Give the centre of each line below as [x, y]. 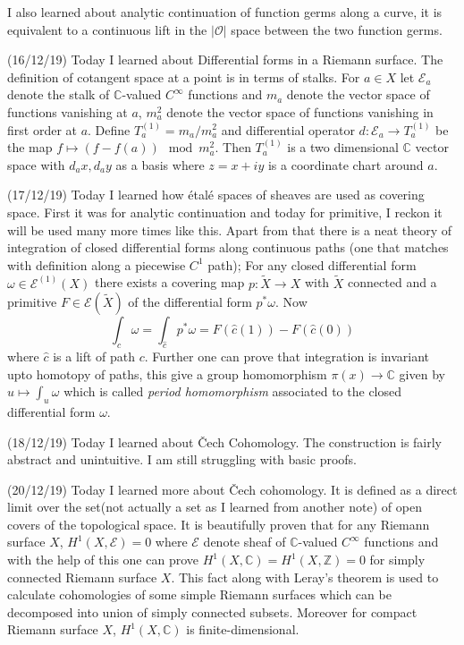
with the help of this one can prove [103, 560]
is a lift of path [94, 356]
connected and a [392, 282]
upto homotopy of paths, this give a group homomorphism [167, 373]
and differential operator [288, 129]
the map [30, 147]
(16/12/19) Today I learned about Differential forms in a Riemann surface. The [225, 59]
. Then [233, 147]
